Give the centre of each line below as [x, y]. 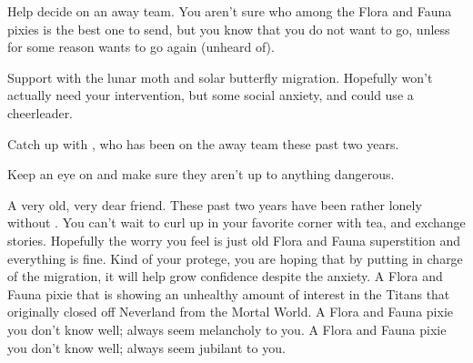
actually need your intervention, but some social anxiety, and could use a [211, 95]
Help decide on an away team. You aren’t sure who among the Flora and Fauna [230, 11]
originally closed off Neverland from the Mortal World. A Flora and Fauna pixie [230, 312]
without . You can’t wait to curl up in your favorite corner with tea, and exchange [236, 222]
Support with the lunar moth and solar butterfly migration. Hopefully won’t [220, 77]
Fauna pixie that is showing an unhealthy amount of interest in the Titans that [229, 293]
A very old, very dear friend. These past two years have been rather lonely [215, 204]
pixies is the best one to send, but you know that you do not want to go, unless [229, 29]
